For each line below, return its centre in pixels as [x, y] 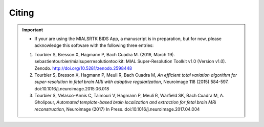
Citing [22, 13]
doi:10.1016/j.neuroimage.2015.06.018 [72, 88]
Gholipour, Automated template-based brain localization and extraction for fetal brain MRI [125, 102]
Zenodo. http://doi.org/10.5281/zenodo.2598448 [83, 68]
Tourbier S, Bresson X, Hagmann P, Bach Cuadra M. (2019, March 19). [105, 54]
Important [33, 30]
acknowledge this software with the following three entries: [94, 45]
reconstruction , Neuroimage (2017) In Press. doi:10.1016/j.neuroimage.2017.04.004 [117, 109]
